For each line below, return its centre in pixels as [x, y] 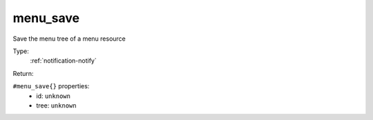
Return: [23, 73]
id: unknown [53, 96]
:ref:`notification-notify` [63, 61]
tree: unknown [56, 105]
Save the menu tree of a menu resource [69, 39]
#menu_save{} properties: [51, 86]
